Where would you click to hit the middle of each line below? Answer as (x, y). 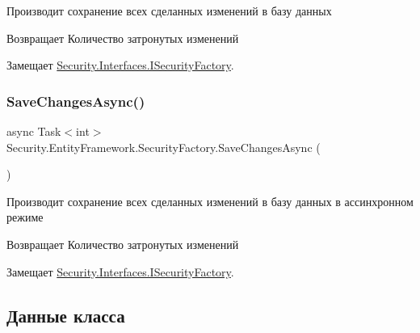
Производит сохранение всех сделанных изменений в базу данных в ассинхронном (210, 201)
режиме (25, 217)
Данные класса (66, 315)
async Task (34, 131)
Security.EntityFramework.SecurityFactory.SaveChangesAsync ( (164, 147)
